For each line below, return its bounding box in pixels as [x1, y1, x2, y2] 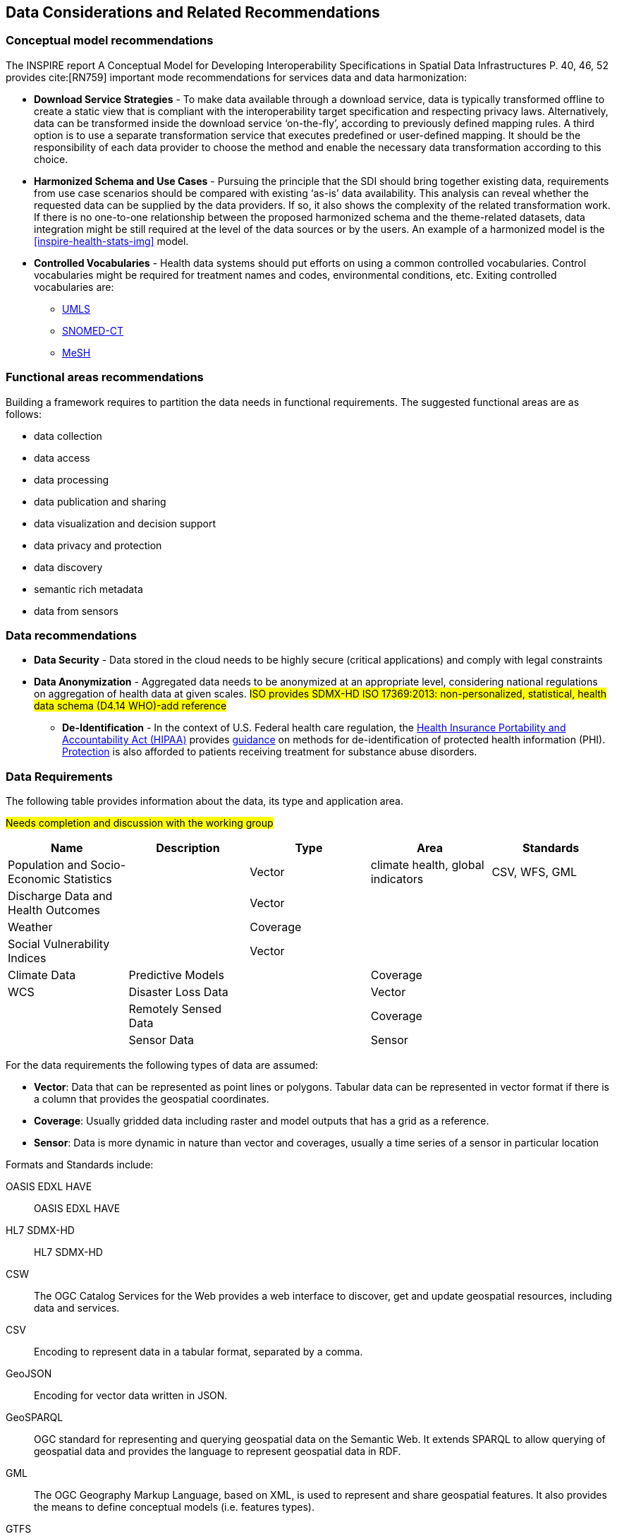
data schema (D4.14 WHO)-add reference [34, 700, 227, 712]
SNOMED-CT [62, 324, 124, 337]
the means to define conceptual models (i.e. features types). [34, 1501, 314, 1514]
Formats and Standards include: [6, 1158, 154, 1171]
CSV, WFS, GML [491, 865, 577, 880]
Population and [8, 858, 87, 873]
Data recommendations [6, 628, 137, 642]
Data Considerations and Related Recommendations [6, 4, 380, 21]
